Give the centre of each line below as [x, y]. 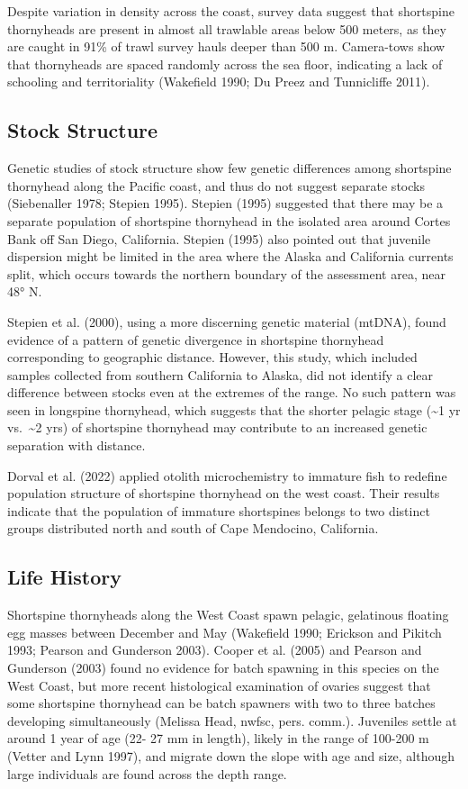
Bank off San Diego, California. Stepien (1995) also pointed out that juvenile [219, 238]
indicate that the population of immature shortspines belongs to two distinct [219, 510]
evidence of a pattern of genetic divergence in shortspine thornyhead [196, 339]
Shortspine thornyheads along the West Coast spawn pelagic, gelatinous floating [228, 615]
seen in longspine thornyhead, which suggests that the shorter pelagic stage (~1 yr [234, 409]
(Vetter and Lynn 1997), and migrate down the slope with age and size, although [231, 756]
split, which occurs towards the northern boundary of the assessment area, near [226, 273]
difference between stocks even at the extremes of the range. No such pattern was [232, 392]
